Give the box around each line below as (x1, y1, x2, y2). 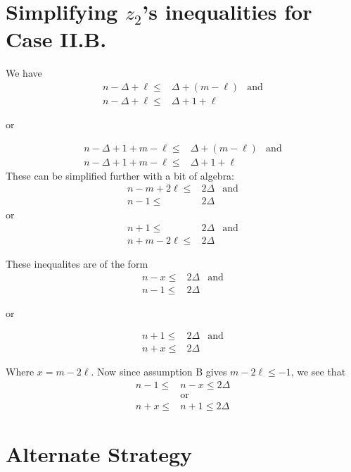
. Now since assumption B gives (91, 364, 227, 379)
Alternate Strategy (6, 440, 193, 468)
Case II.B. (6, 25, 107, 54)
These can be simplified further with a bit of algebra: (6, 168, 235, 182)
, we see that (291, 364, 346, 379)
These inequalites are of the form (6, 256, 148, 271)
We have (6, 66, 42, 80)
